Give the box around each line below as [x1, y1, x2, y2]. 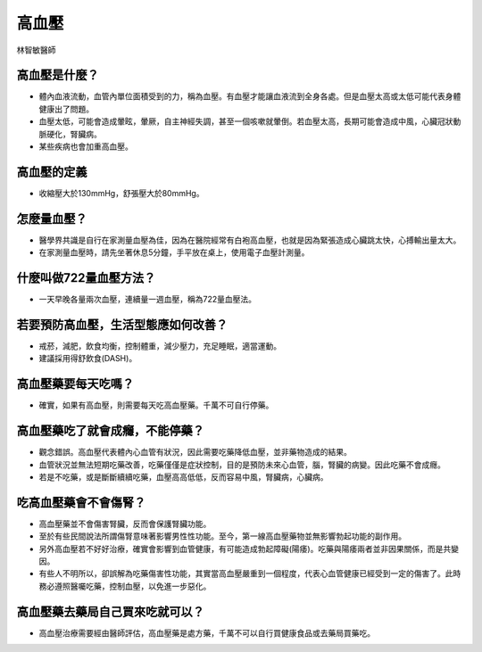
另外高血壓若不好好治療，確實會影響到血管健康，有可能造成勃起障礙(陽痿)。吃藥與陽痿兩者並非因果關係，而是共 [38, 543, 452, 554]
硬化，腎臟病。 [46, 128, 102, 139]
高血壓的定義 [16, 164, 87, 179]
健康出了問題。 [38, 103, 94, 114]
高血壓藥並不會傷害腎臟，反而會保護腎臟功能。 [38, 518, 212, 529]
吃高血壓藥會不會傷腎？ [16, 495, 146, 510]
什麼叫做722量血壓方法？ [16, 270, 156, 285]
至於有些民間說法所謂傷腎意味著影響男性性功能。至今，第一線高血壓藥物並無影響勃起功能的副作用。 [38, 531, 406, 541]
